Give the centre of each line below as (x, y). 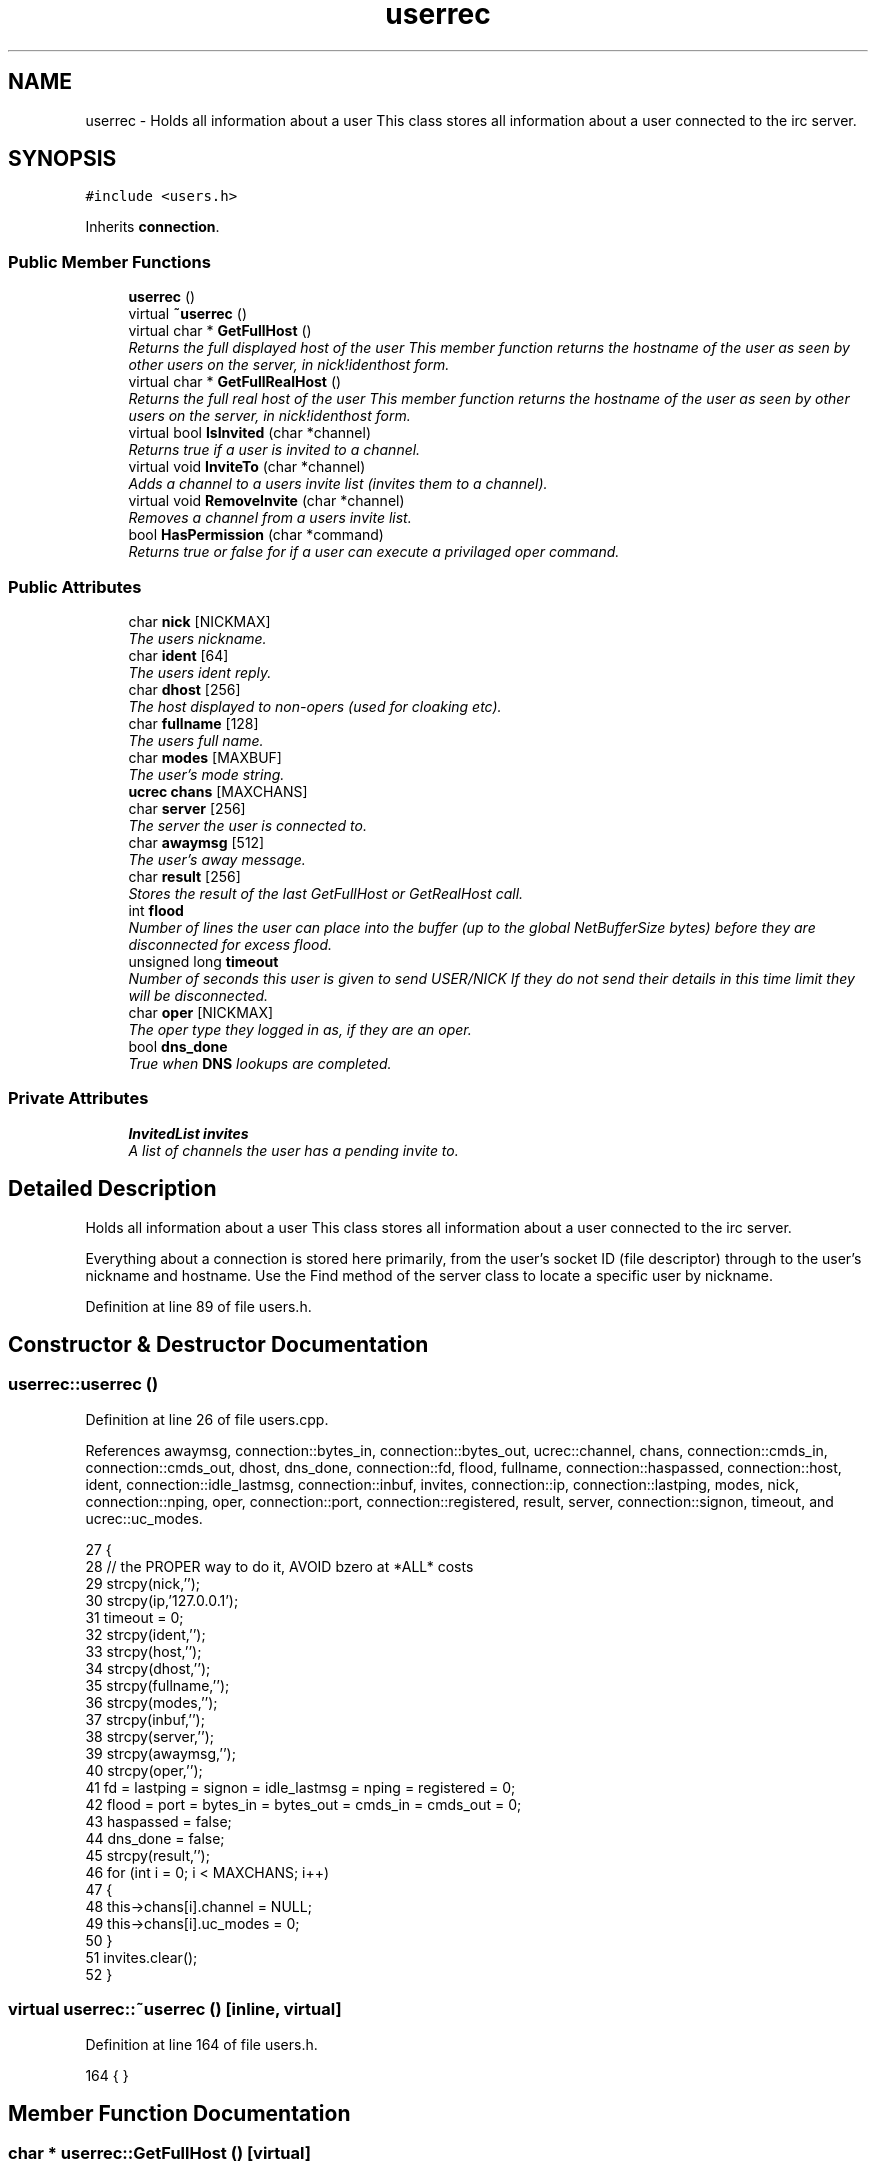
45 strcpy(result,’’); (147, 1855)
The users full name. (196, 740)
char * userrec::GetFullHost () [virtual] (159, 2153)
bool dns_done (178, 1046)
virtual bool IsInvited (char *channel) (250, 433)
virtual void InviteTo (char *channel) (247, 467)
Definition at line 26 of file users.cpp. (207, 1419)
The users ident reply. (200, 672)
